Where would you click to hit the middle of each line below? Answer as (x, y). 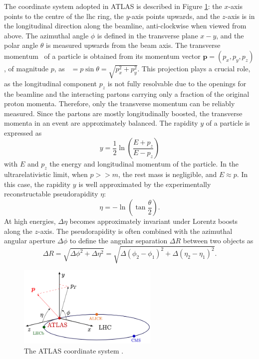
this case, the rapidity (37, 184)
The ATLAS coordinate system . (74, 351)
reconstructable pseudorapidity (51, 194)
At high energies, (30, 221)
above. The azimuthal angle (46, 35)
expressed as (23, 132)
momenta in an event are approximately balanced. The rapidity (101, 123)
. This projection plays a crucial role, (194, 68)
